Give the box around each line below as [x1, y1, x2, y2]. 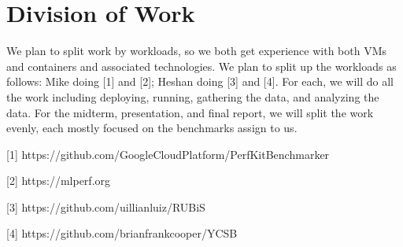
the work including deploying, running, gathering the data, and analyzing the [6, 88, 379, 105]
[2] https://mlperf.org [6, 172, 111, 189]
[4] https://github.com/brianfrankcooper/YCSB [6, 225, 238, 241]
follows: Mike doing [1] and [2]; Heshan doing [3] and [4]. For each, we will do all [6, 73, 394, 90]
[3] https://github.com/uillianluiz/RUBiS [6, 198, 205, 215]
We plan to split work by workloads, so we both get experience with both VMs [6, 42, 387, 59]
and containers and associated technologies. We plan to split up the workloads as [6, 57, 397, 74]
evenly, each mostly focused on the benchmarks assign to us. [6, 120, 298, 136]
